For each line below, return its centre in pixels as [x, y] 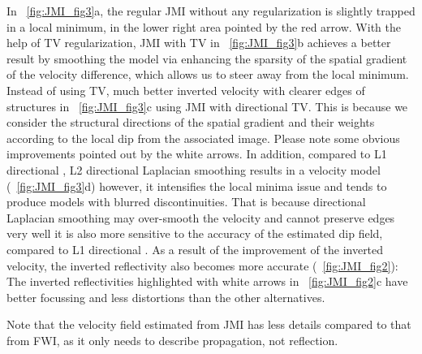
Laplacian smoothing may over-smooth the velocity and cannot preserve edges [201, 217]
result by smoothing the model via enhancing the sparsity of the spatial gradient [207, 58]
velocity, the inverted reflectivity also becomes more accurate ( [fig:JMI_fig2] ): [202, 265]
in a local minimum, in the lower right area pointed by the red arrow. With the [204, 26]
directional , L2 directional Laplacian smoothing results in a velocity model [194, 169]
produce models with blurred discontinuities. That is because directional [186, 202]
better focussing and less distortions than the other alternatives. [166, 297]
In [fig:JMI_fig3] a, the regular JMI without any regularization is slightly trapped [211, 11]
